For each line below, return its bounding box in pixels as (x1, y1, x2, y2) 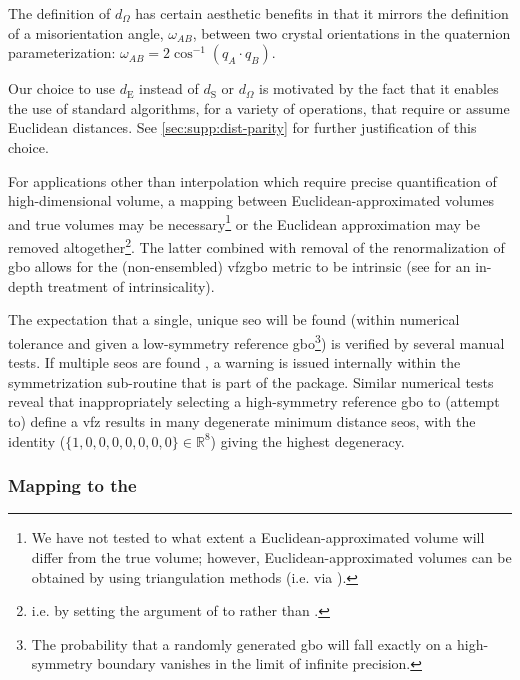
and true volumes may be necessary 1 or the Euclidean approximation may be (8, 210, 480, 234)
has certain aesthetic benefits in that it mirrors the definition (135, 3, 509, 23)
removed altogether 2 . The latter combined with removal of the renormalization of (8, 234, 505, 257)
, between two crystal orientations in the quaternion (192, 22, 511, 43)
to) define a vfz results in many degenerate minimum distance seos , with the (8, 411, 476, 432)
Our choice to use (8, 78, 116, 99)
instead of (139, 78, 199, 99)
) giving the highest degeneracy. (210, 430, 405, 451)
